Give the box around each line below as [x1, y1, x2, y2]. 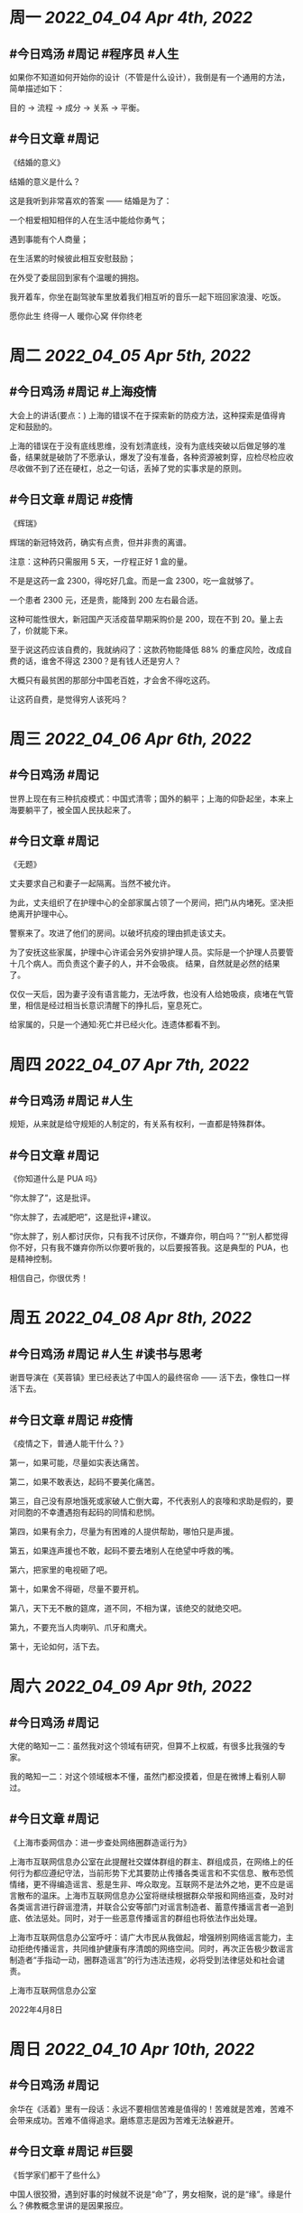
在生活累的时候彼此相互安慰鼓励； [9, 253, 136, 264]
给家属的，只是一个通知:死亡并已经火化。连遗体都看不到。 [9, 1019, 225, 1030]
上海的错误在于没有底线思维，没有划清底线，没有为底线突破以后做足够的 [9, 440, 278, 451]
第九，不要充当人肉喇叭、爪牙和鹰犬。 [9, 1622, 151, 1633]
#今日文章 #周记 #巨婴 [9, 2143, 133, 2159]
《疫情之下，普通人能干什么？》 [9, 1438, 128, 1449]
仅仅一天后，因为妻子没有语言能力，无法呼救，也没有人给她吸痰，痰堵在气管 [9, 989, 294, 1000]
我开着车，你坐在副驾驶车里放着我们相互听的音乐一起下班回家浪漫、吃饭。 [9, 291, 286, 302]
